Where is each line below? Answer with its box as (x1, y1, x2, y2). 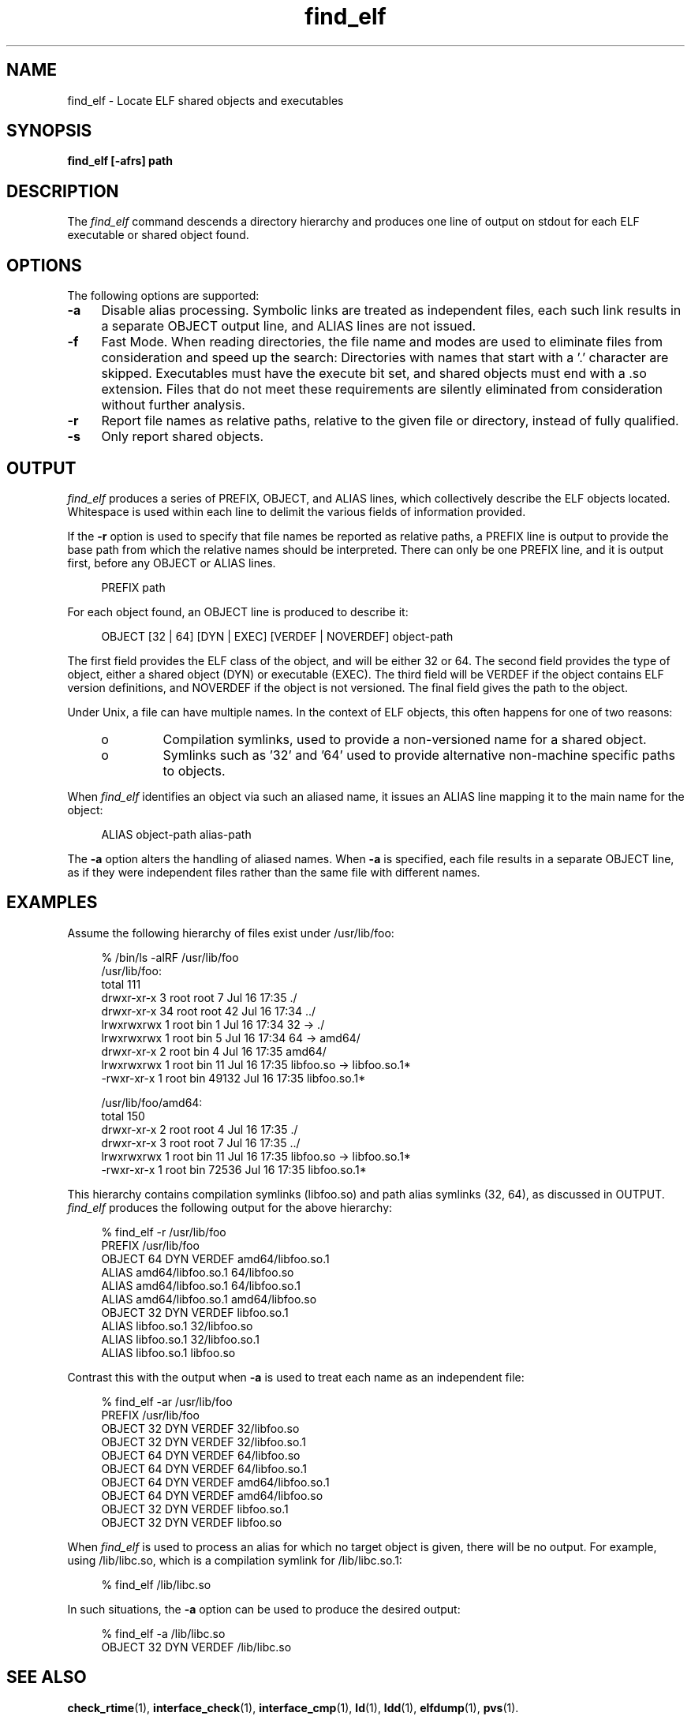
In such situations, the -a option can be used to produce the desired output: (67, 1602, 461, 1616)
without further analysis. (101, 397, 245, 413)
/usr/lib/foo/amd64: (101, 1095, 203, 1109)
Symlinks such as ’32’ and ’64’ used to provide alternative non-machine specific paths (162, 746, 675, 763)
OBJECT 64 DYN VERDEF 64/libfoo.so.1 (101, 1461, 307, 1475)
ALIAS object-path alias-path (101, 827, 252, 841)
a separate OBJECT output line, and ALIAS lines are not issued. (101, 318, 476, 335)
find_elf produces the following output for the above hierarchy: (67, 1200, 393, 1214)
